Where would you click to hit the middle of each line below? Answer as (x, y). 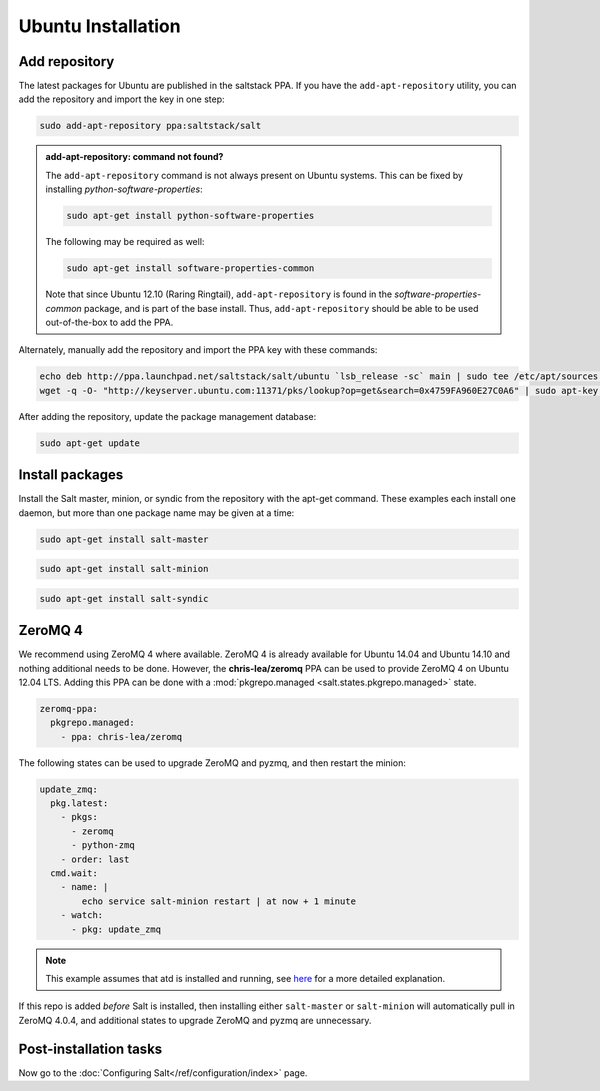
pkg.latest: (79, 803)
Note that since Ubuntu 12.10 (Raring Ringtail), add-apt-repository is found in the (219, 294)
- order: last (95, 859)
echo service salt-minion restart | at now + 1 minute (219, 901)
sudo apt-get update (89, 443)
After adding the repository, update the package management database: (167, 416)
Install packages (71, 475)
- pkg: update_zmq (116, 929)
